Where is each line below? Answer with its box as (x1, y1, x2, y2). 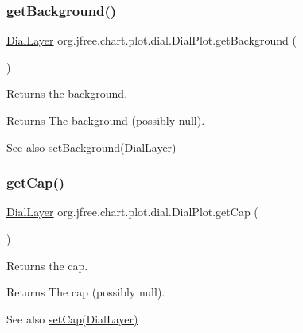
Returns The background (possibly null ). (6, 112, 205, 128)
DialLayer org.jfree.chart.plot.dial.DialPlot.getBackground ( (6, 32, 297, 48)
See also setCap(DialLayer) (6, 310, 138, 327)
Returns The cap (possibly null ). (6, 284, 165, 300)
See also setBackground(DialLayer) (6, 138, 177, 155)
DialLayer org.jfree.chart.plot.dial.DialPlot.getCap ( (6, 203, 258, 220)
